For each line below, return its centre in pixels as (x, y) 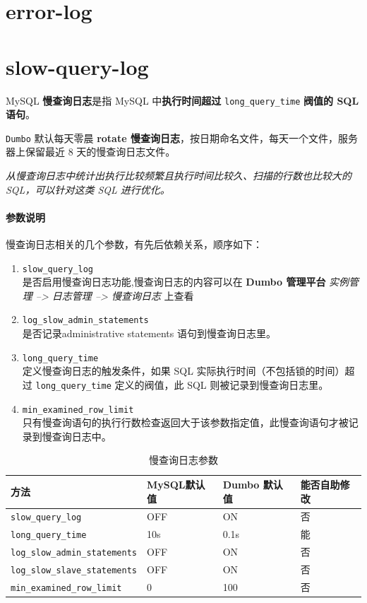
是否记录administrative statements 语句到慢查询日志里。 (149, 333)
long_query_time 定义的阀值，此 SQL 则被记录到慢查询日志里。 (182, 384)
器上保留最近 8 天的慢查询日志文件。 (91, 152)
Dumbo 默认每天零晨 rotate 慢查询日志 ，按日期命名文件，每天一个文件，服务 (182, 137)
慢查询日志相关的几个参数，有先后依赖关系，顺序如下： (134, 244)
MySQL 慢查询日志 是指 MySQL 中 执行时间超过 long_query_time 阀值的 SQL (182, 100)
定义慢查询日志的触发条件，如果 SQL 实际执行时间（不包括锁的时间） (183, 371)
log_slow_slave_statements (74, 571)
